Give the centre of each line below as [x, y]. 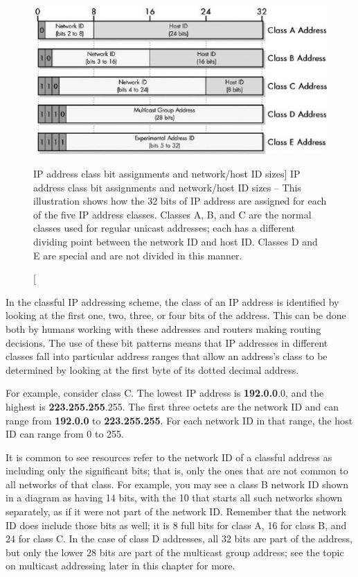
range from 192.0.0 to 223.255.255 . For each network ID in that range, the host [179, 420]
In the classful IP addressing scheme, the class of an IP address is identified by [172, 301]
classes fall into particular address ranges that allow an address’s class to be [167, 356]
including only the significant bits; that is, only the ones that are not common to [177, 471]
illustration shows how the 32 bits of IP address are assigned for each [180, 201]
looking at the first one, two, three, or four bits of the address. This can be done [176, 315]
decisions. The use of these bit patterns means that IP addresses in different [167, 342]
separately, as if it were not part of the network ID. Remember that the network [176, 511]
